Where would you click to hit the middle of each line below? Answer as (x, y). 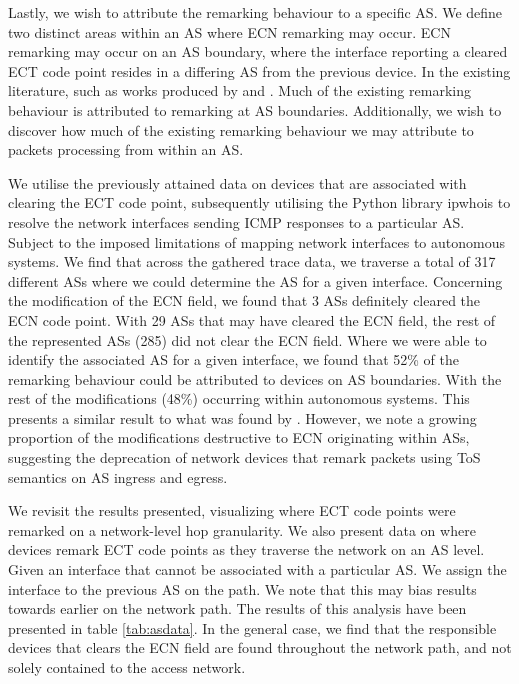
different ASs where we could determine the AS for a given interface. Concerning (255, 280)
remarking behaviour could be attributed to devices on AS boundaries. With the (255, 378)
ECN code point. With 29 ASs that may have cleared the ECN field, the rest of (252, 319)
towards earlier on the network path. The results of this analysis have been (237, 608)
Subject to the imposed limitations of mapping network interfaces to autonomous (257, 241)
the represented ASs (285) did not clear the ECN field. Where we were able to (247, 339)
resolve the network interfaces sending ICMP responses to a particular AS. (236, 221)
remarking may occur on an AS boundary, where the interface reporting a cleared (258, 51)
